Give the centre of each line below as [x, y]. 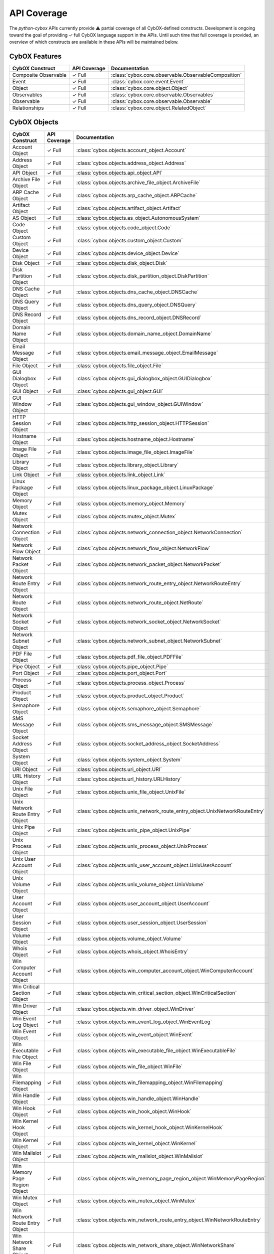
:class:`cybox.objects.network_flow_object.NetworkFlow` [143, 548]
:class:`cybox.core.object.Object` [150, 88]
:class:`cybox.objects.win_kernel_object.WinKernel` [137, 1143]
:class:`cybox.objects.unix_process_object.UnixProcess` [142, 846]
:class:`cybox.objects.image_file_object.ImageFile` [135, 452]
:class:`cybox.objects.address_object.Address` [131, 163]
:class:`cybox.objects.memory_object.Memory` [131, 503]
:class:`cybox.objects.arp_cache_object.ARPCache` [137, 195]
